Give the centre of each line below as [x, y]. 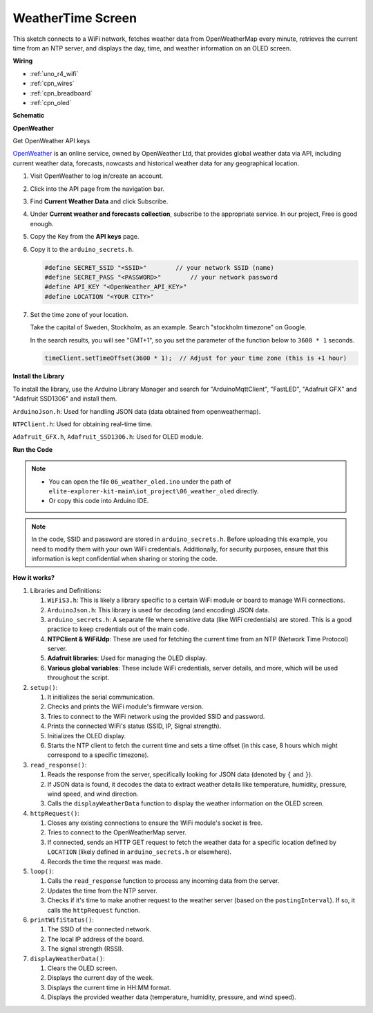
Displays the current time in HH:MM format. [109, 987]
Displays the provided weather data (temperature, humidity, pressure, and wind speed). [172, 997]
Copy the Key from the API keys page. [85, 237]
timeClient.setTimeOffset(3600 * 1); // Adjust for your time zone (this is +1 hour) [196, 358]
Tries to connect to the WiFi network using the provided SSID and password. [156, 716]
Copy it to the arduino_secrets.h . [82, 249]
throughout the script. [78, 677]
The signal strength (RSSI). [86, 949]
